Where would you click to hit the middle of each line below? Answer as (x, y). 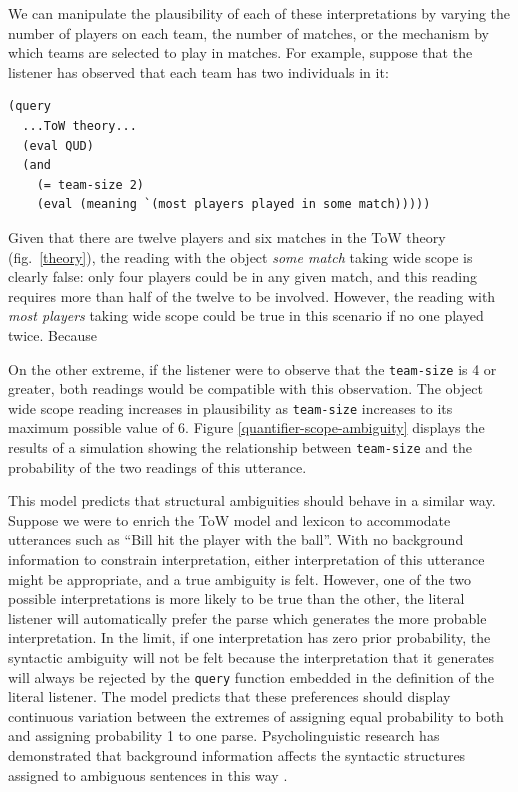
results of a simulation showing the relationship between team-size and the (240, 447)
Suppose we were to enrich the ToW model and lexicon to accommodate (229, 519)
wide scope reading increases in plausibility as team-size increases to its (230, 407)
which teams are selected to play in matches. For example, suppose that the (240, 52)
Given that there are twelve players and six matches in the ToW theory (227, 236)
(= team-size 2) (90, 184)
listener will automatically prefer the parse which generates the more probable (247, 617)
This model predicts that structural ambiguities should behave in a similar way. (252, 500)
